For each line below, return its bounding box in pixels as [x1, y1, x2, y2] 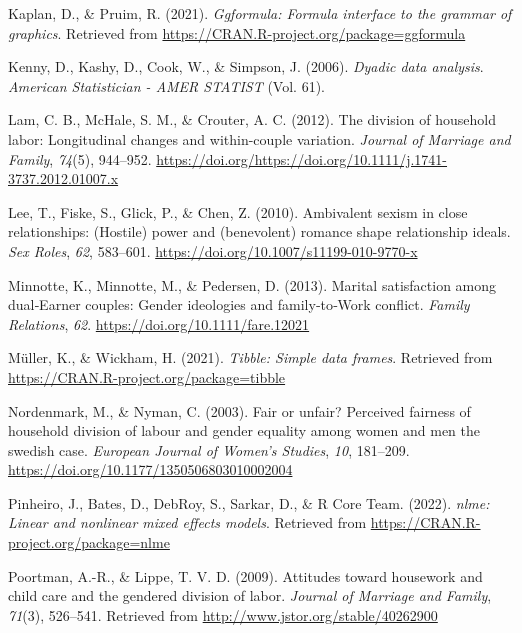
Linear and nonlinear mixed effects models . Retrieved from [8, 512, 367, 533]
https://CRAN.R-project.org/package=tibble [8, 366, 286, 387]
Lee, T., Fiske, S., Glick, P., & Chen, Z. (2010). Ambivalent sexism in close [8, 201, 468, 222]
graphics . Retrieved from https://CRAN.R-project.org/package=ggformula [8, 22, 466, 43]
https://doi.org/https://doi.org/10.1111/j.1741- [156, 148, 448, 169]
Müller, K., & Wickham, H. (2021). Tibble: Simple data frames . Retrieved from [8, 347, 493, 368]
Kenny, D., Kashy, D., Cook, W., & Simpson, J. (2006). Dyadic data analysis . [8, 56, 484, 77]
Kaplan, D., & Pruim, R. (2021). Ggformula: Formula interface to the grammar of [8, 3, 512, 23]
